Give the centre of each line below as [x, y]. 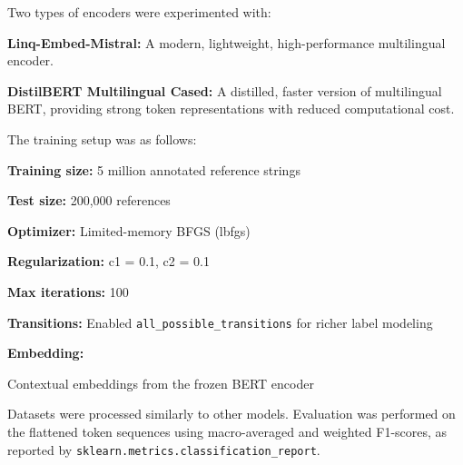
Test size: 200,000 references [89, 200]
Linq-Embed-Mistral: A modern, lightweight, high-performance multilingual [227, 42]
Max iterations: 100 [68, 291]
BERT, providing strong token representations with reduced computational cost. [231, 109]
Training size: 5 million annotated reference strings [154, 169]
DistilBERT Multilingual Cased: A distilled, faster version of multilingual [225, 90]
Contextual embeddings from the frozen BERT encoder [161, 383]
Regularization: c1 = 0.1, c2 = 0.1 [108, 261]
